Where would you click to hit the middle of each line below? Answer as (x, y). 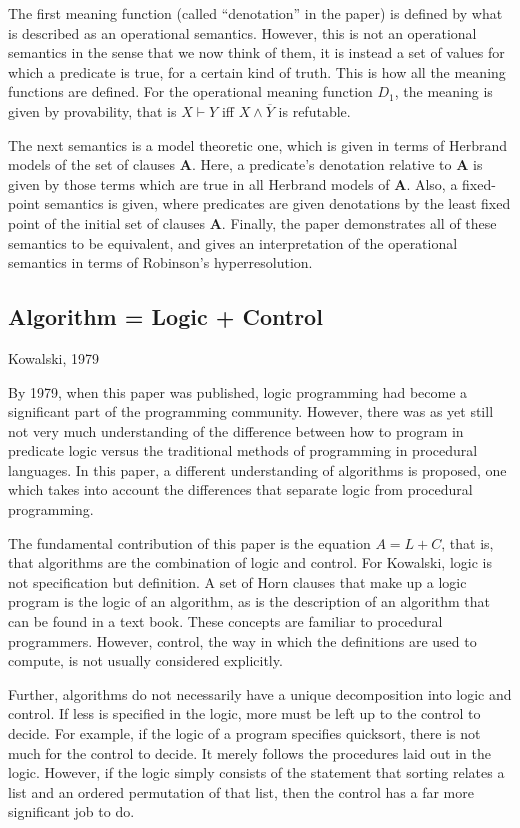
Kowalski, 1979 (54, 357)
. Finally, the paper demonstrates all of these (359, 222)
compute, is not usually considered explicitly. (145, 660)
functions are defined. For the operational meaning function (190, 91)
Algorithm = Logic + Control (165, 316)
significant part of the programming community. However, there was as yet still (251, 411)
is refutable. (314, 110)
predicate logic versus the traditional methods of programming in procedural (243, 450)
